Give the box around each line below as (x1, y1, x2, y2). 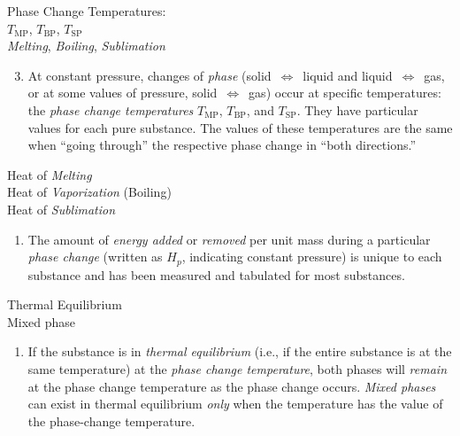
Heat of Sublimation (7, 199, 116, 218)
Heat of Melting (7, 165, 92, 183)
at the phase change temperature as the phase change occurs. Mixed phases (27, 377, 436, 395)
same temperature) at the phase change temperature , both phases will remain (27, 359, 447, 378)
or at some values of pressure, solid (27, 83, 218, 102)
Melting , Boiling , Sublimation (7, 36, 165, 55)
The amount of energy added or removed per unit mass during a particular (27, 230, 431, 248)
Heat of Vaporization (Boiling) (7, 183, 172, 201)
